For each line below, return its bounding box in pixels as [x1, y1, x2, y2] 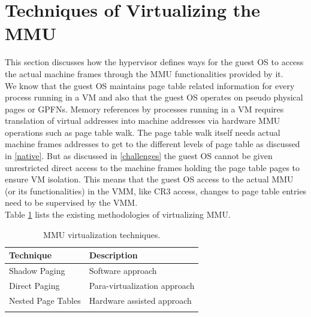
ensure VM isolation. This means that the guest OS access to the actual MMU [5, 173, 294, 185]
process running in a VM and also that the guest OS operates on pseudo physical [5, 91, 303, 103]
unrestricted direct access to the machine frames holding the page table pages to [5, 161, 300, 173]
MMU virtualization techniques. [43, 228, 161, 240]
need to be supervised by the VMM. [5, 196, 138, 209]
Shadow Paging [9, 264, 65, 277]
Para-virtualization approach [89, 279, 195, 291]
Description [89, 249, 138, 261]
